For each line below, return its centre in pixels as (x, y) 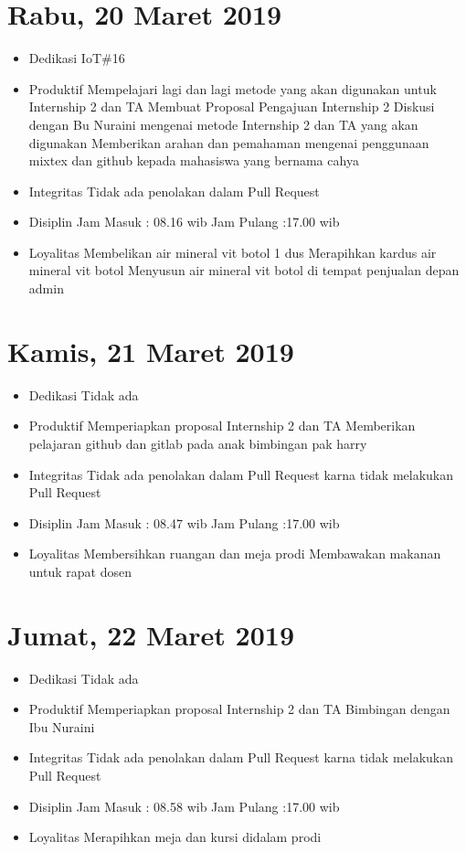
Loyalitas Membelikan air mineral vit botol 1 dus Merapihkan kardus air (233, 252)
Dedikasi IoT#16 (77, 58)
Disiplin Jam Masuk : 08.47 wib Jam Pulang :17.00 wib (184, 522)
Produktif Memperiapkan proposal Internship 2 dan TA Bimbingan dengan (239, 709)
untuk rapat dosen (80, 571)
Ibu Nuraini (62, 726)
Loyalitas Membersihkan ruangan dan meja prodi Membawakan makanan (235, 554)
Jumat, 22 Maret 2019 (151, 634)
